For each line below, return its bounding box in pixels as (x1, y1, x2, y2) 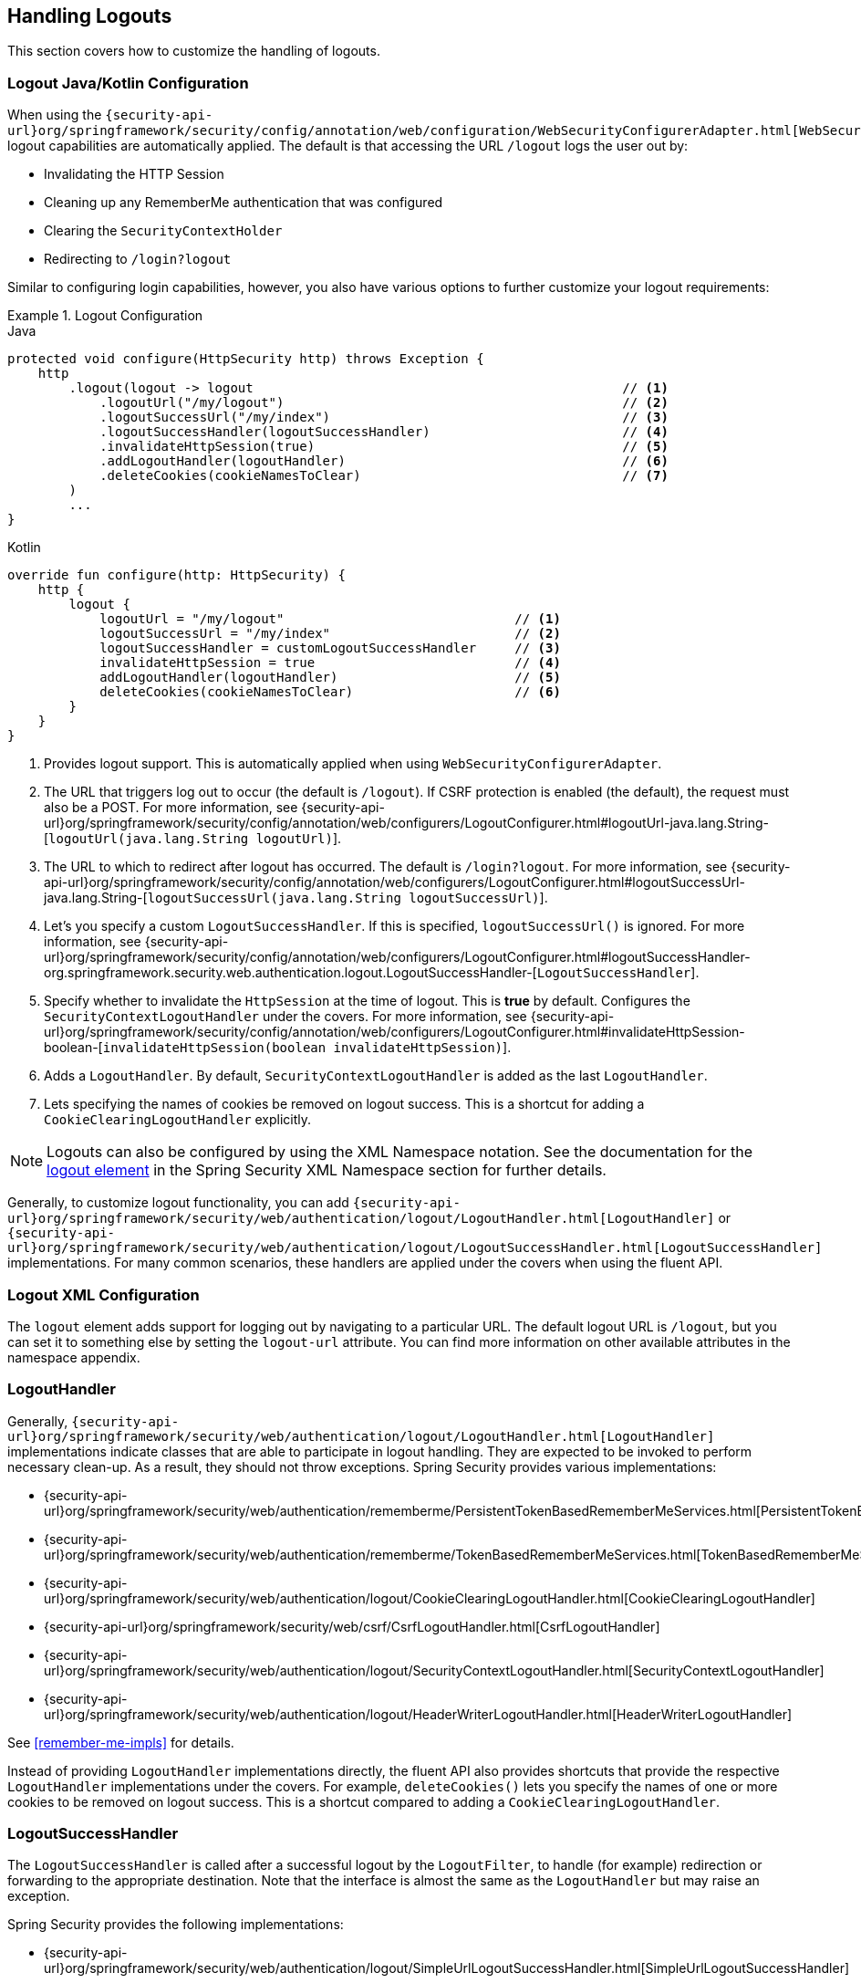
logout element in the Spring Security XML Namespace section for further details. (47, 1161, 607, 1180)
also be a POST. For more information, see (44, 799, 298, 816)
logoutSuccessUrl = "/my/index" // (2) (99, 626, 561, 642)
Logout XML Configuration (7, 1285, 200, 1304)
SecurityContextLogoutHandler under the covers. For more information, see (44, 1008, 527, 1025)
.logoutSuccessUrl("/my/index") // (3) (99, 410, 669, 425)
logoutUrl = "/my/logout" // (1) (99, 611, 561, 627)
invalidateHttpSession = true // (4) (99, 655, 561, 671)
